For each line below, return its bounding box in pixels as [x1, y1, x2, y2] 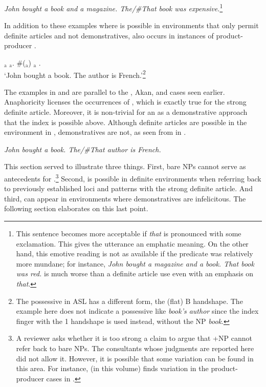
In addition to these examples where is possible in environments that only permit [4, 20, 259, 31]
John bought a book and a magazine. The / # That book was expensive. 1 [4, 2, 223, 13]
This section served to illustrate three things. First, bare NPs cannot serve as [4, 161, 246, 172]
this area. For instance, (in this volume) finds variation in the [16, 363, 209, 374]
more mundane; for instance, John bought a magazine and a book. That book [16, 258, 254, 269]
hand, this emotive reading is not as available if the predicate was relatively [16, 248, 253, 259]
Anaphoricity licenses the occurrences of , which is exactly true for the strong [4, 96, 247, 107]
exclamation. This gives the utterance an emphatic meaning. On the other [16, 238, 249, 249]
